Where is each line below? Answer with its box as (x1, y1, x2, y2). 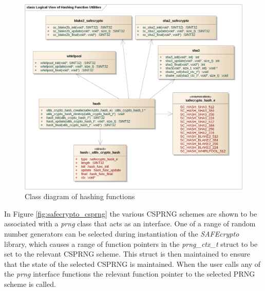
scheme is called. (4, 278, 56, 289)
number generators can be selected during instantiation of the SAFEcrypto (4, 228, 239, 239)
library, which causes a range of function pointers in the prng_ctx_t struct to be (4, 238, 258, 249)
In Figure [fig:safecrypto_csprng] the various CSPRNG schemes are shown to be (4, 208, 257, 219)
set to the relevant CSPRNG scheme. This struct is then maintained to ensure (4, 248, 250, 259)
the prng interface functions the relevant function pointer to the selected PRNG (4, 268, 255, 279)
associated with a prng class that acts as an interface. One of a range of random (4, 218, 256, 229)
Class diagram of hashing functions (25, 191, 135, 202)
